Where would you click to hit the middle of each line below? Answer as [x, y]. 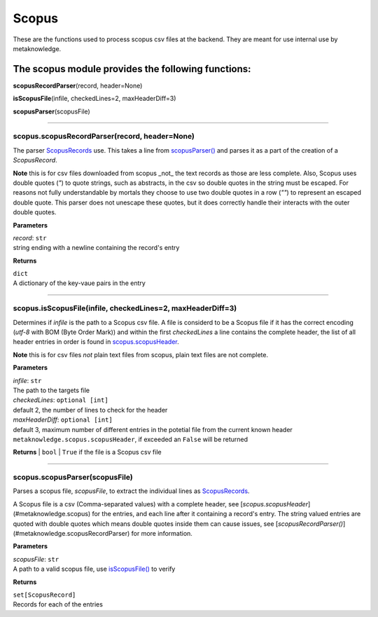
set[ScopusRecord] [44, 595]
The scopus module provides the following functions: [132, 69]
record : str [30, 237]
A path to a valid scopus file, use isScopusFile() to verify [94, 569]
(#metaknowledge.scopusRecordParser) [71, 533]
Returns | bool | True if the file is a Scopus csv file [87, 452]
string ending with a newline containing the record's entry [96, 248]
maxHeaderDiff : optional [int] [63, 420]
